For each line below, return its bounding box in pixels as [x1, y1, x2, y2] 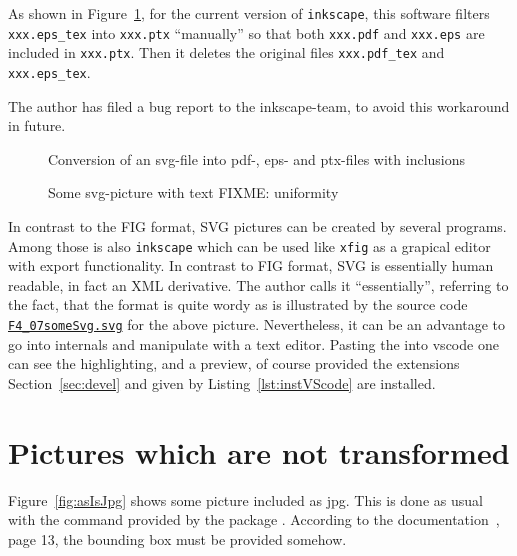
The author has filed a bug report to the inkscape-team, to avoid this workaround [8, 95, 510, 116]
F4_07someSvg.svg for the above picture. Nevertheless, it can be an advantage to [8, 314, 506, 335]
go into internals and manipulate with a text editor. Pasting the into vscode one [8, 333, 499, 354]
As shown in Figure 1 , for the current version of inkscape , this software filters [8, 3, 490, 23]
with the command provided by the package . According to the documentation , [8, 509, 500, 530]
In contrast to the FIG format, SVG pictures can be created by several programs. [8, 216, 507, 236]
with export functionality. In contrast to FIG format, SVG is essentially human [8, 255, 494, 276]
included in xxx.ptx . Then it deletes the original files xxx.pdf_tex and [8, 42, 445, 63]
